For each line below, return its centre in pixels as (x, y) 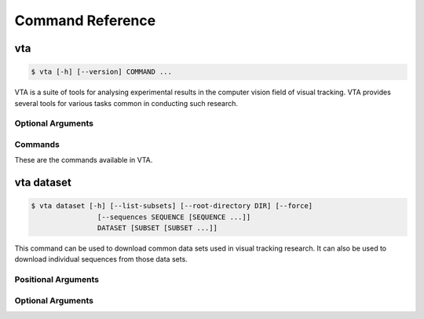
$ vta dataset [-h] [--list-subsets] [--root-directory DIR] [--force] (172, 206)
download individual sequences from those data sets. (101, 259)
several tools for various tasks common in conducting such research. (126, 103)
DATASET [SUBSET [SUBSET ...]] (157, 228)
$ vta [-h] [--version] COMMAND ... (102, 72)
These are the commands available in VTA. (84, 160)
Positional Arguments (57, 280)
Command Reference (85, 20)
